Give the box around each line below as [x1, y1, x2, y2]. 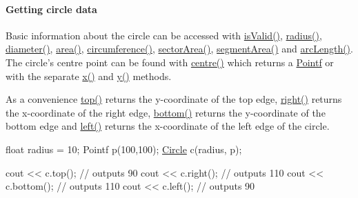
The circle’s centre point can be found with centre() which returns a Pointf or [6, 55, 334, 69]
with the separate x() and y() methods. [6, 68, 172, 83]
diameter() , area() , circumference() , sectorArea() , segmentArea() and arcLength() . [6, 41, 353, 56]
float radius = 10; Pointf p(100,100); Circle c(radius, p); [6, 141, 242, 156]
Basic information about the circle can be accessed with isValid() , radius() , [6, 28, 322, 42]
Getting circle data [6, 1, 97, 16]
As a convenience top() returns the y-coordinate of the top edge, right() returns [6, 92, 342, 106]
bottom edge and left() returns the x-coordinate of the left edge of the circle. [6, 119, 330, 133]
